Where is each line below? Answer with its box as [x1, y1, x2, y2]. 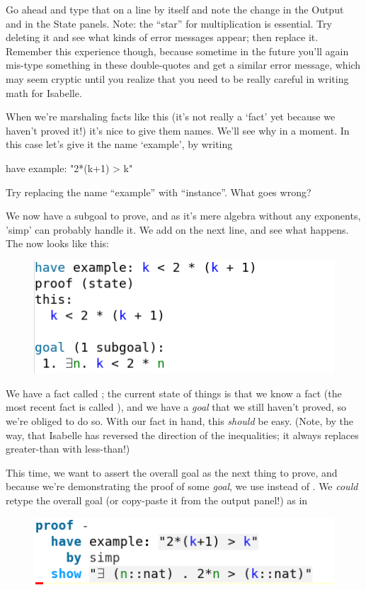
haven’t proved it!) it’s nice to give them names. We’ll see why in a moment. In [6, 123, 350, 137]
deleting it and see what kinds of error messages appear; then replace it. [6, 30, 319, 45]
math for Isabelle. [6, 85, 82, 100]
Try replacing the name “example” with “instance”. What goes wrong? [6, 184, 311, 199]
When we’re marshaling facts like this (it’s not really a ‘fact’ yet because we [6, 109, 336, 124]
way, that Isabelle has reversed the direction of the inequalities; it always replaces [6, 427, 359, 442]
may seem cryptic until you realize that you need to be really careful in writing [6, 71, 349, 86]
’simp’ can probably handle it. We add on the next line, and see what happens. [6, 222, 349, 237]
